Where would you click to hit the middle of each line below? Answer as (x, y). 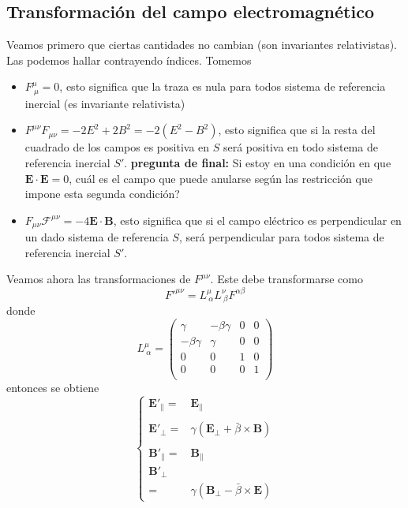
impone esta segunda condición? (102, 194)
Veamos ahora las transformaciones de (99, 279)
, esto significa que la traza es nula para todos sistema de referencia (223, 86)
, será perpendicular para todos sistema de (281, 237)
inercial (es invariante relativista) (105, 103)
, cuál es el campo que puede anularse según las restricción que (221, 178)
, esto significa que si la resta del (297, 130)
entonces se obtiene (53, 388)
